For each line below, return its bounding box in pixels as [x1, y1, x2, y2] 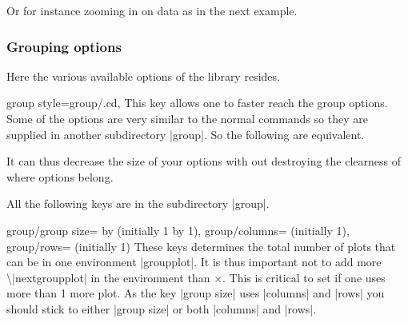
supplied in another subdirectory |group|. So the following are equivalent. [6, 126, 365, 142]
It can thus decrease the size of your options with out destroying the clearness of [6, 153, 401, 169]
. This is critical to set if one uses [222, 269, 386, 285]
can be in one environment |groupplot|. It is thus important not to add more [6, 253, 382, 270]
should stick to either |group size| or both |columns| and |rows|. [6, 300, 317, 317]
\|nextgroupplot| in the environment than [6, 269, 210, 285]
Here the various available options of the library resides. [6, 67, 280, 84]
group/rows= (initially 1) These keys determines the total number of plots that [6, 237, 396, 254]
